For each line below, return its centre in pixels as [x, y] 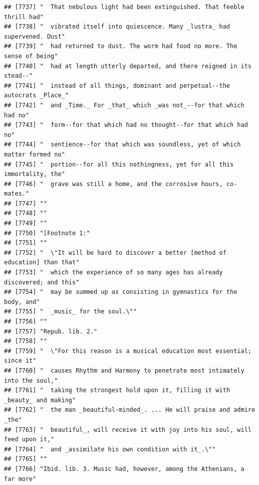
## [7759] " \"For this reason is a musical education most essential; [128, 351]
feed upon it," [29, 440]
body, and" [22, 302]
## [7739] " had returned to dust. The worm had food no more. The [121, 46]
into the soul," [31, 380]
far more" [20, 479]
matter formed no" [35, 154]
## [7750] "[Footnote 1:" [47, 233]
